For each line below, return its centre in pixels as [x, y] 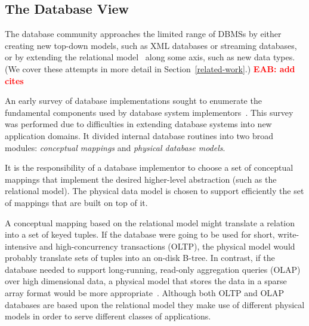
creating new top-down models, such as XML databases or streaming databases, [151, 45]
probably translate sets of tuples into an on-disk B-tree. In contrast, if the [140, 258]
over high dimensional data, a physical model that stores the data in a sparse [146, 281]
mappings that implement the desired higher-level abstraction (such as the [141, 179]
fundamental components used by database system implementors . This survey [149, 112]
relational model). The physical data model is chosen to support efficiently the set [154, 191]
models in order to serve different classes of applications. [108, 316]
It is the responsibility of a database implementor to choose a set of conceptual [149, 167]
